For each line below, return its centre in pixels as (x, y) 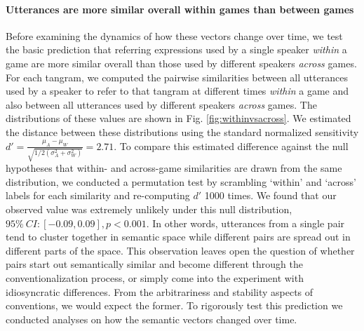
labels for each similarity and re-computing (98, 195)
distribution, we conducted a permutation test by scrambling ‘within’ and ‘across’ (181, 181)
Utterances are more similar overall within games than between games (180, 9)
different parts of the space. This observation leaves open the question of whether (180, 250)
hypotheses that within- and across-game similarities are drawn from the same (174, 168)
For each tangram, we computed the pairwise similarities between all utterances (177, 77)
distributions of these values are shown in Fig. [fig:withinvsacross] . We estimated (178, 118)
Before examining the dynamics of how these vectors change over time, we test (174, 35)
